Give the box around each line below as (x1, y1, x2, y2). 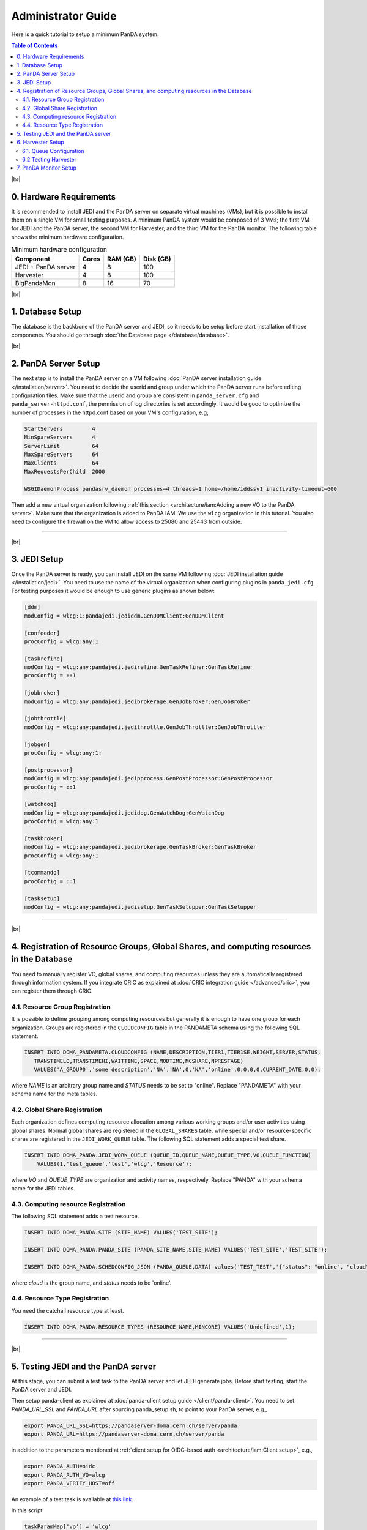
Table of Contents (11, 42, 58, 49)
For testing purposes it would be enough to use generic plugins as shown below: (11, 588, 215, 595)
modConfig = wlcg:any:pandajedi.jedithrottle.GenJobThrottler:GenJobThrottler (24, 723, 266, 731)
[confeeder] (24, 629, 61, 636)
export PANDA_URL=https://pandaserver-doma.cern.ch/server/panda (24, 1431, 224, 1438)
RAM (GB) (107, 255, 137, 263)
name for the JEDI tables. (11, 1185, 76, 1192)
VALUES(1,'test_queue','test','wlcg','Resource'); (37, 1160, 192, 1167)
